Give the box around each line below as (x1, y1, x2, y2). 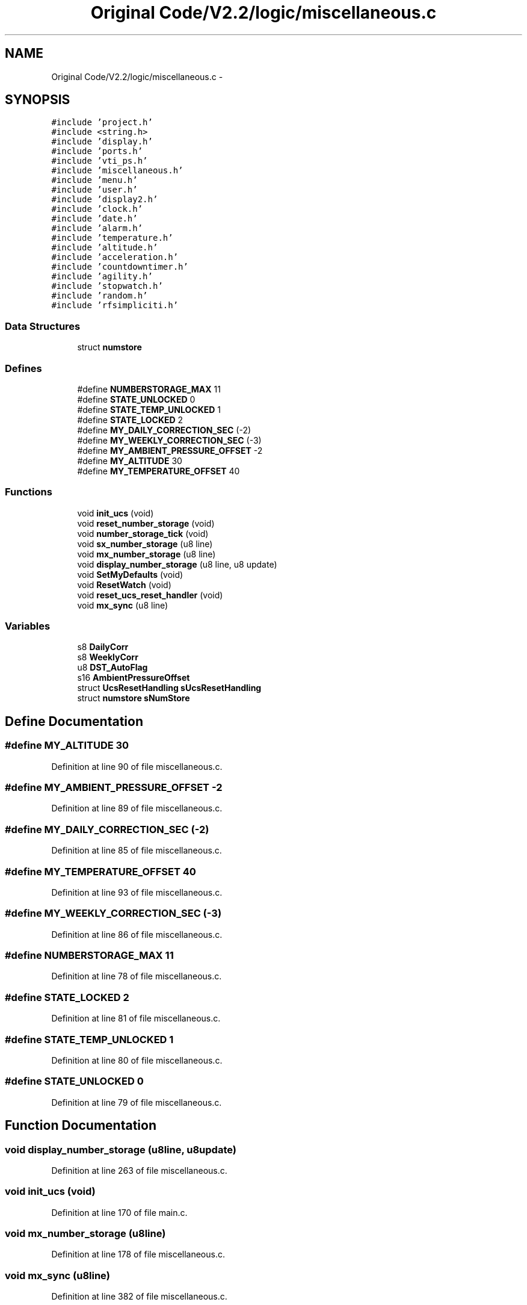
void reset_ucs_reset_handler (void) (77, 589, 223, 600)
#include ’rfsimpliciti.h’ (51, 300, 179, 311)
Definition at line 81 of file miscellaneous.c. (51, 1013, 221, 1024)
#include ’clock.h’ (51, 204, 143, 214)
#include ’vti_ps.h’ (51, 156, 148, 166)
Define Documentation (5, 713, 143, 729)
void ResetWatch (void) (77, 579, 171, 590)
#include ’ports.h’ (51, 146, 143, 157)
